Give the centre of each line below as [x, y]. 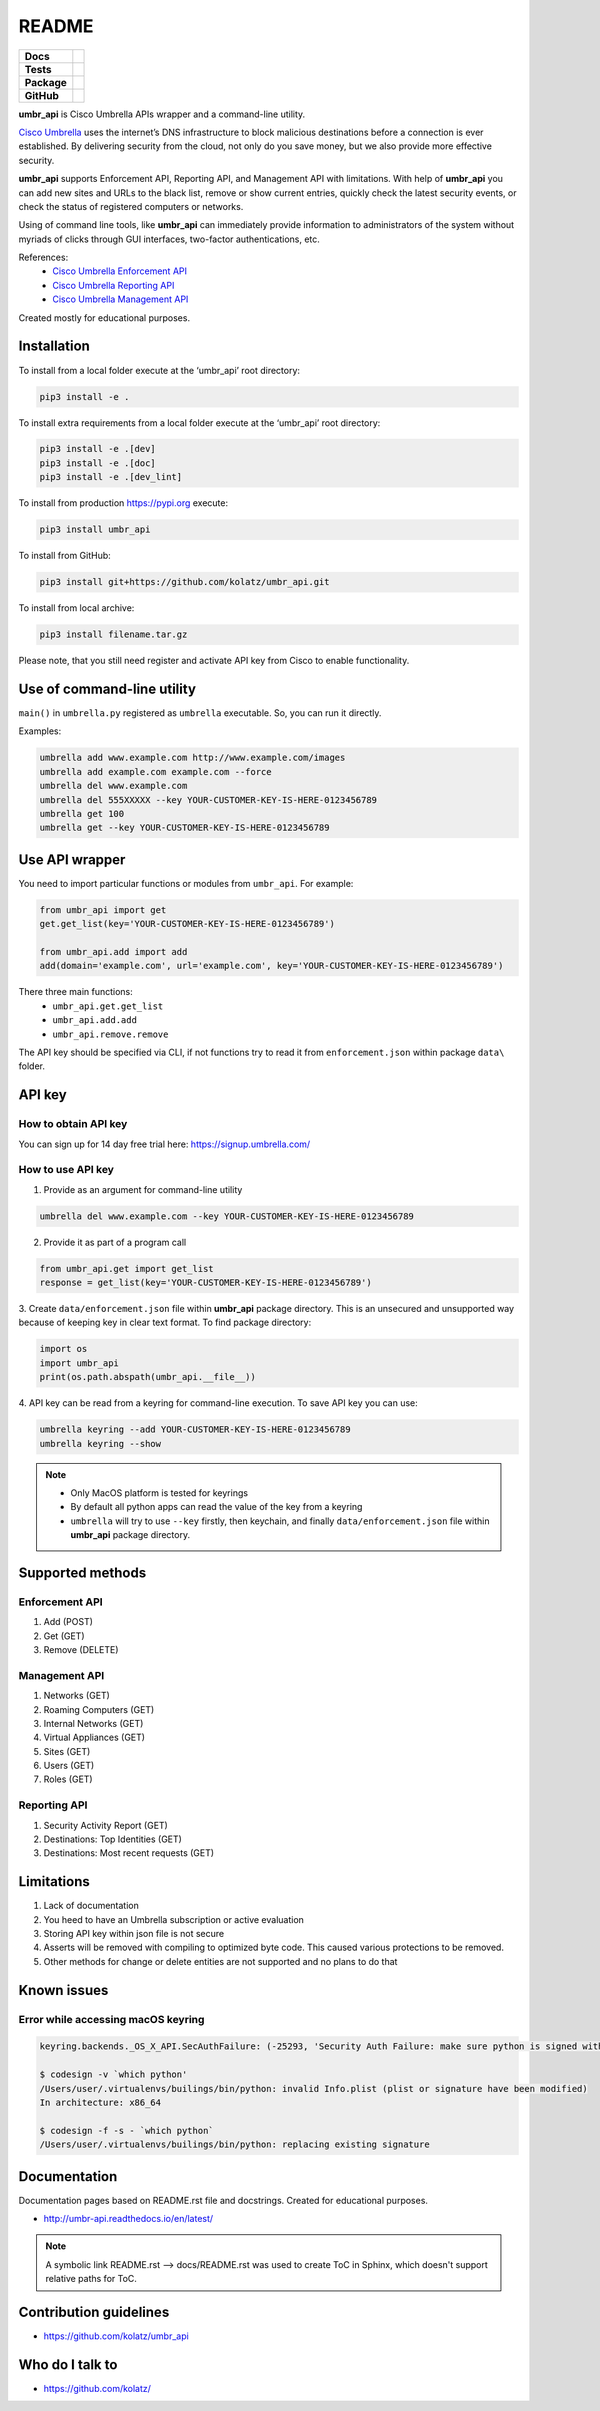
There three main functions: [76, 992]
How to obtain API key [73, 1124]
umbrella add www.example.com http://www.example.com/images [192, 758]
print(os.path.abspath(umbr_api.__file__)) [148, 1377]
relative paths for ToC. [91, 2279]
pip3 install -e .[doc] [98, 463]
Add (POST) [68, 1622]
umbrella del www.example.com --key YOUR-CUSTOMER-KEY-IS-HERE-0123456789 [227, 1216]
